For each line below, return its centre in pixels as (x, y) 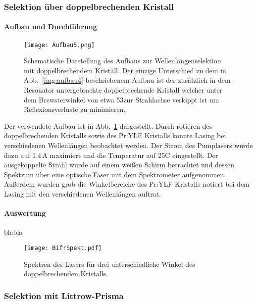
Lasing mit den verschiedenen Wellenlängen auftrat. (83, 194)
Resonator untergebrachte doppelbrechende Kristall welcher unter (123, 90)
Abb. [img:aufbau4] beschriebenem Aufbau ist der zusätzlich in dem (127, 80)
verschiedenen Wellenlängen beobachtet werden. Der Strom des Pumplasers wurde (128, 145)
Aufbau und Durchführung (51, 26)
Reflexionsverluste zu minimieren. (75, 109)
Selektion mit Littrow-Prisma (64, 295)
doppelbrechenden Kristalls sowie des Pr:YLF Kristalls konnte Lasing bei (115, 135)
